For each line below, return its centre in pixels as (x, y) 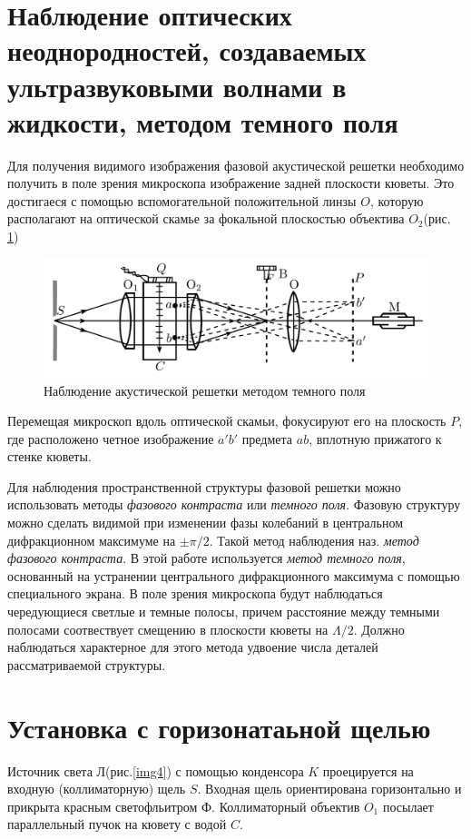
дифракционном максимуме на (92, 540)
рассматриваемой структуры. (87, 664)
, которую (397, 200)
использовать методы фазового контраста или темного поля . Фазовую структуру (234, 504)
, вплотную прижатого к (375, 438)
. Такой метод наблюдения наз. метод (314, 540)
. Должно (379, 629)
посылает (408, 806)
